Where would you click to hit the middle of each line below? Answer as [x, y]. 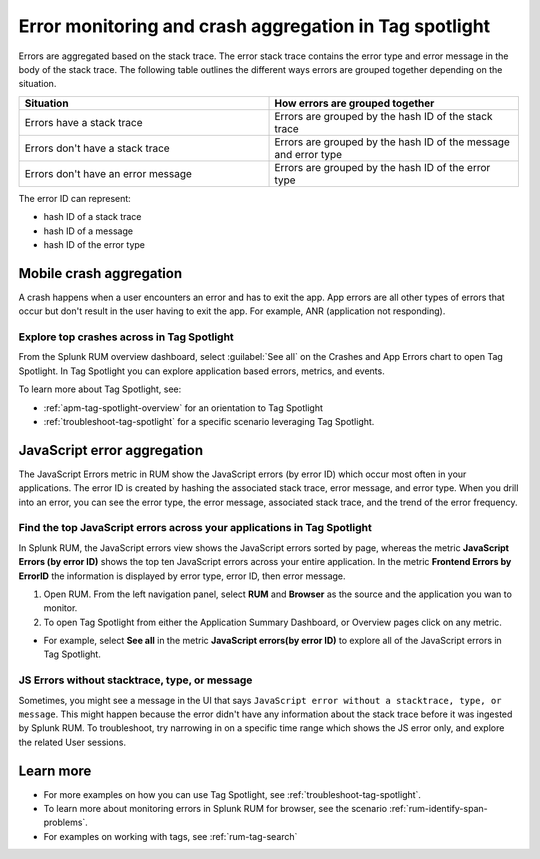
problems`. [66, 822]
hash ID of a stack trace [92, 217]
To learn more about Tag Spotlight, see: [100, 389]
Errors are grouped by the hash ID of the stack [383, 116]
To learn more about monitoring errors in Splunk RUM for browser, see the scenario [215, 809]
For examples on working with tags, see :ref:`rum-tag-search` [170, 836]
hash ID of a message [88, 231]
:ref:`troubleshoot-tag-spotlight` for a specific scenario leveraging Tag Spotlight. [209, 421]
